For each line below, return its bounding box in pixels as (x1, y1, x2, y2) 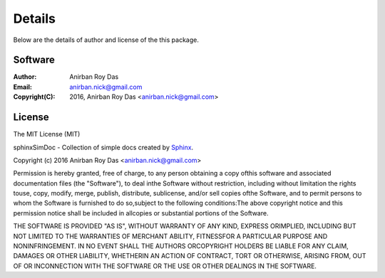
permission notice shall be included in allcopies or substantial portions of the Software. (13, 208, 269, 217)
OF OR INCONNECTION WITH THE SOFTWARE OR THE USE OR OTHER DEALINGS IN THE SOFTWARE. (13, 262, 317, 270)
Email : (13, 82, 32, 91)
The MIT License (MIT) (13, 130, 81, 139)
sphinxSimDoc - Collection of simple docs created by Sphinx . (13, 143, 194, 151)
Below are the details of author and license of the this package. (13, 36, 199, 44)
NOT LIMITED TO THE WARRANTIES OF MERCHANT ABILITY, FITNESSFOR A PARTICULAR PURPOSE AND (13, 232, 328, 240)
